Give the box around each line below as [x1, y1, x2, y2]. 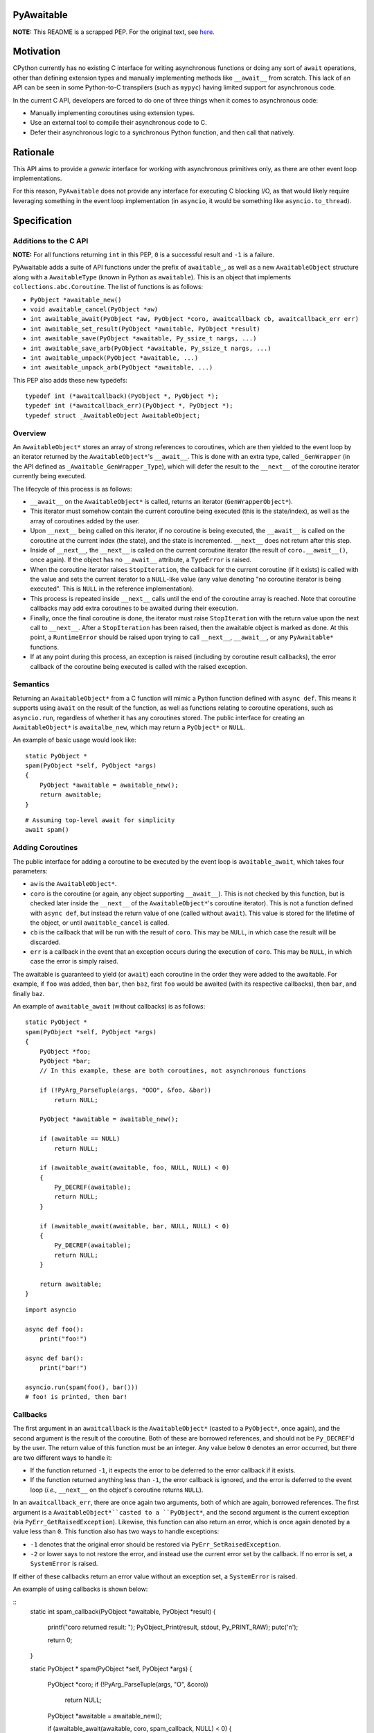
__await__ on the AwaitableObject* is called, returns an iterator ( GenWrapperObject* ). [30, 497, 294, 505]
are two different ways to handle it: [12, 1453, 112, 1462]
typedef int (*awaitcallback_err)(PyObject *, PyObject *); [25, 402, 233, 410]
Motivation [12, 46, 61, 58]
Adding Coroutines [12, 843, 78, 853]
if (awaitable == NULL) [39, 1135, 121, 1143]
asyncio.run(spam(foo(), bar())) [25, 1383, 139, 1391]
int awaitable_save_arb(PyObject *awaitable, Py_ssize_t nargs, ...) [30, 344, 271, 352]
